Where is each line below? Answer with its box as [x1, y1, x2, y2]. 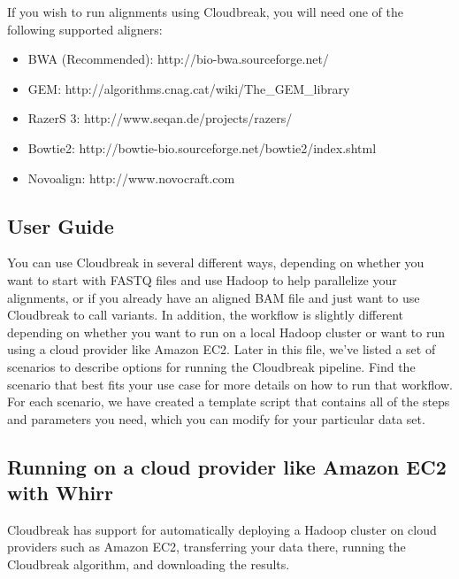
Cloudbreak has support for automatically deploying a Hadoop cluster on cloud [7, 520, 437, 538]
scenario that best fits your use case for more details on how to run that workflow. [7, 374, 453, 393]
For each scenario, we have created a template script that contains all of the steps [7, 392, 450, 411]
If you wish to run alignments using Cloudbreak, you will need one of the [7, 3, 403, 20]
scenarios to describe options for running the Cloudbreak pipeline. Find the [7, 357, 416, 375]
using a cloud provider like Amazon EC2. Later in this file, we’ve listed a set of [7, 340, 436, 359]
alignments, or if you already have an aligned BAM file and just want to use [7, 288, 420, 306]
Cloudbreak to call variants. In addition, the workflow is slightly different [7, 305, 404, 324]
